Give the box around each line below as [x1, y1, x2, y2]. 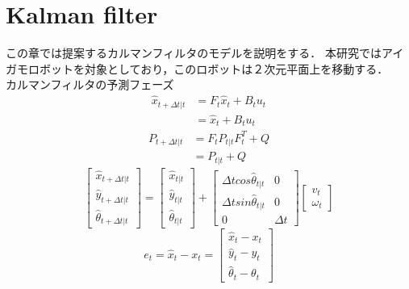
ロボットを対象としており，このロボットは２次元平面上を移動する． [27, 60, 389, 77]
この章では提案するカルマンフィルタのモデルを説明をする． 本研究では [6, 44, 382, 61]
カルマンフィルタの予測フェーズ [6, 76, 174, 93]
